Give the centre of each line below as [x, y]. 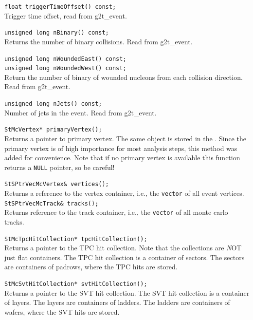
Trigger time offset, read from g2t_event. [66, 15]
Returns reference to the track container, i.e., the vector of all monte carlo [116, 212]
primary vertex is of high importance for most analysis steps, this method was [121, 148]
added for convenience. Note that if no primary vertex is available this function [122, 158]
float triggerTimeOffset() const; [60, 7]
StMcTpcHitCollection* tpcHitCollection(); [76, 239]
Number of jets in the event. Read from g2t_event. [81, 112]
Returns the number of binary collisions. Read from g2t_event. [99, 41]
